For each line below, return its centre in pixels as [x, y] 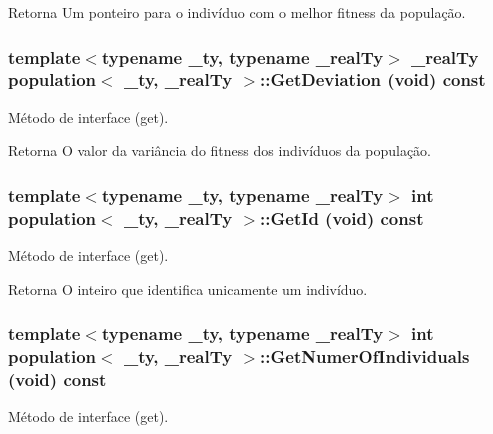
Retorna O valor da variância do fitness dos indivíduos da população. [220, 150]
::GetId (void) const [342, 217]
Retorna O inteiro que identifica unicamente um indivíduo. [188, 288]
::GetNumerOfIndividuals [365, 356]
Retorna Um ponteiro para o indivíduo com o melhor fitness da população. [237, 12]
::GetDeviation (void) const [373, 79]
